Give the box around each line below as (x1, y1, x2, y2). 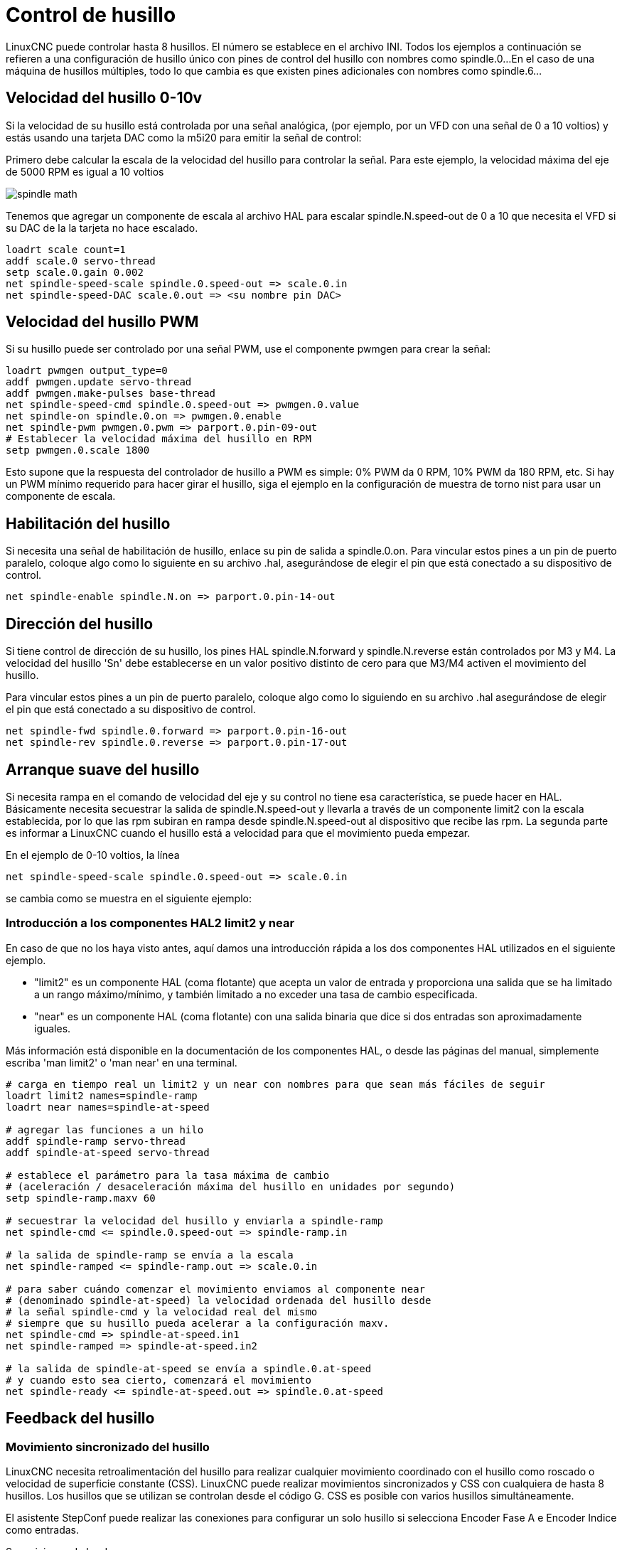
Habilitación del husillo (6, 514, 171, 533)
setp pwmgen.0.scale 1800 (6, 444, 150, 456)
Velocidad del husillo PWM (6, 313, 199, 331)
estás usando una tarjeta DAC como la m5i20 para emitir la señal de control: (6, 131, 362, 144)
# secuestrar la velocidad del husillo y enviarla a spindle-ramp (6, 1214, 384, 1226)
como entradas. (6, 1523, 79, 1536)
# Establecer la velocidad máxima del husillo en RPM (6, 433, 311, 445)
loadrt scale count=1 (6, 243, 126, 255)
